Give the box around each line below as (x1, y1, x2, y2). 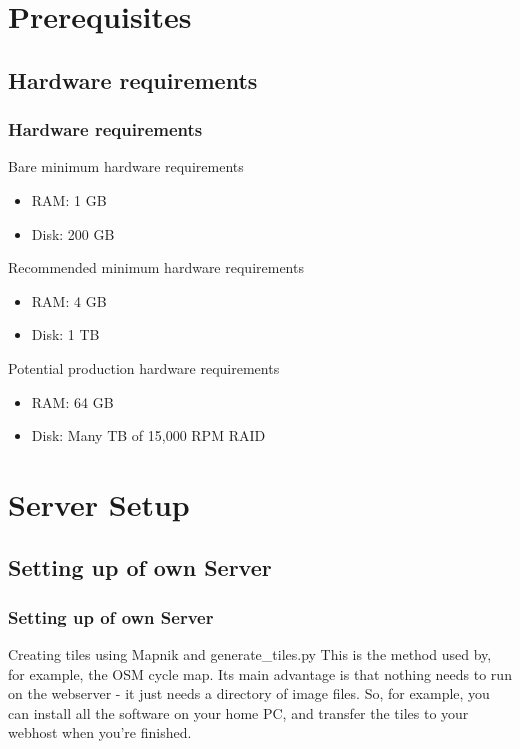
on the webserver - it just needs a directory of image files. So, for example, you (8, 683, 490, 704)
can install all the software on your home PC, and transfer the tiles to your (8, 702, 469, 723)
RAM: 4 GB (31, 290, 107, 311)
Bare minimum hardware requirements (8, 156, 244, 177)
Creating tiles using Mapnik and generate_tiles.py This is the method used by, (8, 644, 492, 665)
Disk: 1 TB (31, 324, 100, 345)
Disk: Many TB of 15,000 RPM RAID (31, 425, 266, 446)
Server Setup (8, 483, 190, 524)
